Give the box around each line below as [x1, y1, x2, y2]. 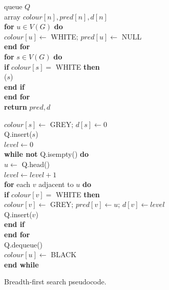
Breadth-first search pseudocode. [4, 276, 107, 287]
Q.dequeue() [4, 239, 43, 250]
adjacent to [38, 179, 74, 190]
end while [4, 259, 39, 270]
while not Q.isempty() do [4, 149, 89, 159]
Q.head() [22, 158, 50, 169]
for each [4, 179, 31, 190]
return [4, 101, 27, 112]
